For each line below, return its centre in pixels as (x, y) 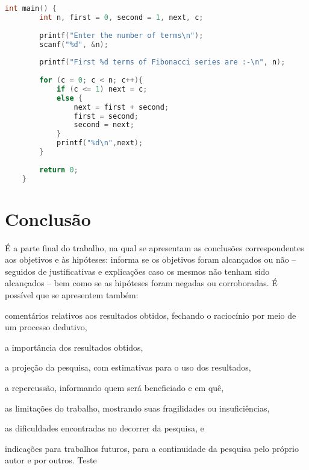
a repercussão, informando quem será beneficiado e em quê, (114, 387)
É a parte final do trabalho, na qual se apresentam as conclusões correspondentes (154, 247)
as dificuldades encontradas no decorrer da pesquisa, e (105, 428)
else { (69, 98)
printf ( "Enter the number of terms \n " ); (121, 35)
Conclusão (48, 218)
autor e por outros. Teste (51, 460)
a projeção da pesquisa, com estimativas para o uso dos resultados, (128, 367)
